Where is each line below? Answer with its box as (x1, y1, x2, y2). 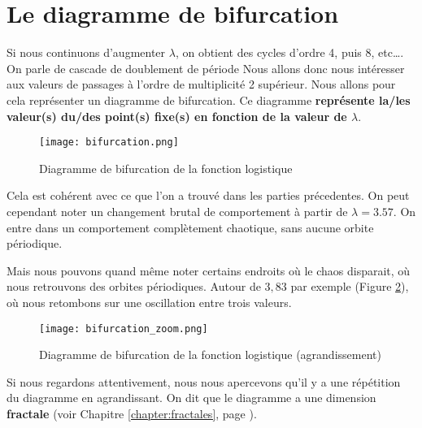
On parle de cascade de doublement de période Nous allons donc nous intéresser (7, 59, 405, 76)
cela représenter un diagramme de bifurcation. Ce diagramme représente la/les (7, 91, 411, 108)
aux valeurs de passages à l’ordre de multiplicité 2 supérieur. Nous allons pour (7, 76, 396, 93)
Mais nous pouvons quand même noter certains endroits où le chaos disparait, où (7, 262, 411, 279)
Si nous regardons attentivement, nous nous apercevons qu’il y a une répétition (7, 373, 401, 390)
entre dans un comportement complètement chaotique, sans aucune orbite (7, 218, 374, 236)
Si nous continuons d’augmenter (7, 44, 166, 61)
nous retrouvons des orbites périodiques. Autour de (7, 278, 261, 295)
